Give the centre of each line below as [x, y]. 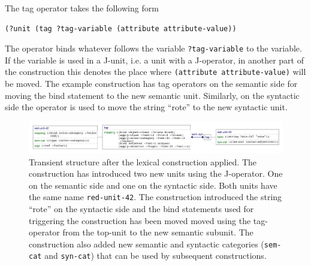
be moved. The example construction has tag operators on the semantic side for [151, 84]
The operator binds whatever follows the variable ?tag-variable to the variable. [153, 48]
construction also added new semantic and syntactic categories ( [147, 244]
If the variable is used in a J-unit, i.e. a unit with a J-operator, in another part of [154, 60]
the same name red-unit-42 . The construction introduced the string [155, 197]
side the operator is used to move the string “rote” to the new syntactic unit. [146, 107]
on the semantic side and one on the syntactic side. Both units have [153, 185]
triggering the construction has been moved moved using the [140, 220]
